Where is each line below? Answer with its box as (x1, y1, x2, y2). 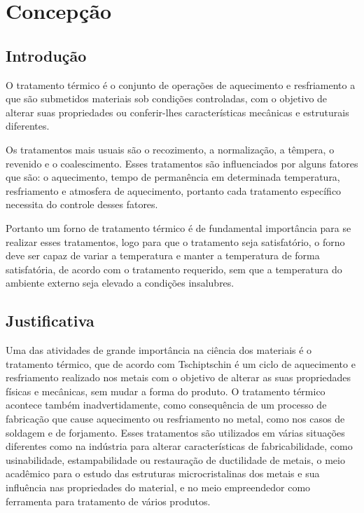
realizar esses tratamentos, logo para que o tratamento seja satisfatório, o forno (6, 234, 345, 249)
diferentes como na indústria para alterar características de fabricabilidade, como (6, 439, 353, 453)
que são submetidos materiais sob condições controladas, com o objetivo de (6, 91, 328, 106)
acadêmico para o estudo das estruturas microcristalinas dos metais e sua (6, 466, 320, 481)
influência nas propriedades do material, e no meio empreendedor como (6, 480, 311, 495)
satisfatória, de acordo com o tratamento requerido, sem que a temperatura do (6, 261, 342, 276)
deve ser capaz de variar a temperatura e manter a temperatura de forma (6, 248, 320, 263)
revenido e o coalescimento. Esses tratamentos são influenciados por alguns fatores (6, 156, 358, 170)
